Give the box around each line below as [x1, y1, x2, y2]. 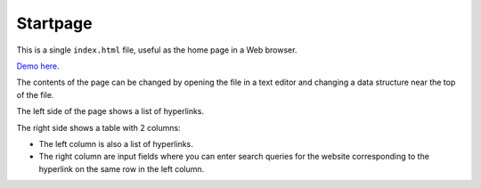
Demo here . [16, 61, 60, 71]
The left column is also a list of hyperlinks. [38, 138, 193, 149]
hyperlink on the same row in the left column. [38, 163, 205, 174]
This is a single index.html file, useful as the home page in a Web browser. [16, 45, 298, 55]
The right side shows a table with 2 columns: [16, 122, 182, 133]
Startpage [16, 13, 93, 33]
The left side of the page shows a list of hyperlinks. [16, 106, 205, 117]
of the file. [16, 89, 54, 100]
